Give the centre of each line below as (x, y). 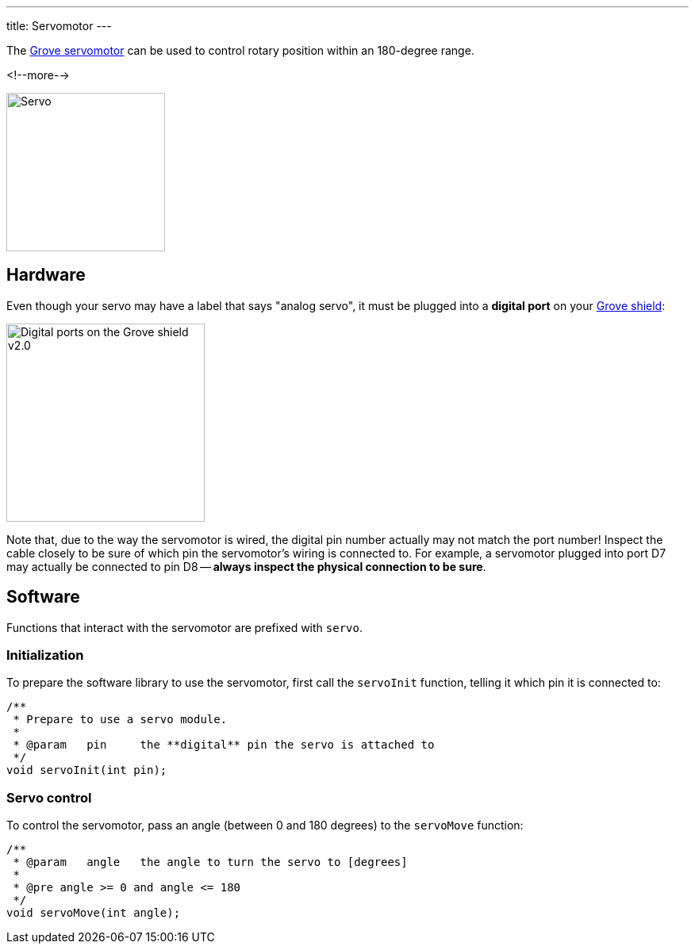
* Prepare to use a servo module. (120, 720)
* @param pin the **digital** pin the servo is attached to (224, 745)
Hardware (46, 275)
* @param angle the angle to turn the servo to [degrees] (210, 862)
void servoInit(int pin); (87, 770)
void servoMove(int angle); (94, 913)
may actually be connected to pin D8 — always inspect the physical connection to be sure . (246, 566)
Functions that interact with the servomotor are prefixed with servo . (184, 627)
